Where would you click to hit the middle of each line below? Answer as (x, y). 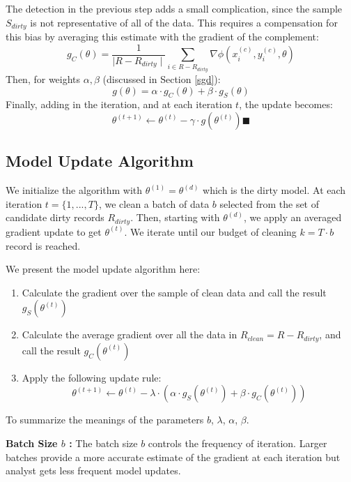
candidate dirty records (55, 217)
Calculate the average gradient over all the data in (130, 334)
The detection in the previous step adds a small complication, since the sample (174, 8)
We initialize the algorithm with (74, 190)
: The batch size (103, 443)
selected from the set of (270, 203)
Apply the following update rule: (92, 377)
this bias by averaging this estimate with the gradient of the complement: (162, 37)
